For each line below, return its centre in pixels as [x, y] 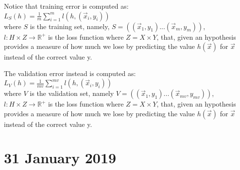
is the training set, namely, [70, 26]
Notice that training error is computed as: [66, 6]
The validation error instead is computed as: [70, 73]
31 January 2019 [60, 157]
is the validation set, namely [72, 93]
